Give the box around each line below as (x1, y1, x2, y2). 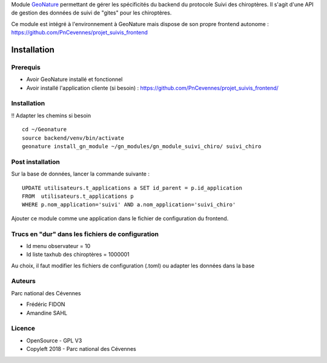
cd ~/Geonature (22, 126, 67, 133)
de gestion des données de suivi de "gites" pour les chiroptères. (11, 9, 172, 16)
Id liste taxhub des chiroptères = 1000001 (26, 251, 130, 258)
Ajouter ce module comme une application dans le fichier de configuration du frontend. (11, 215, 229, 222)
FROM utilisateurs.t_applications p (22, 192, 134, 200)
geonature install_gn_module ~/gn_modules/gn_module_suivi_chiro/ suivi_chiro (22, 143, 262, 150)
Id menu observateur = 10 (26, 242, 91, 249)
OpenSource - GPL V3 (26, 336, 82, 344)
